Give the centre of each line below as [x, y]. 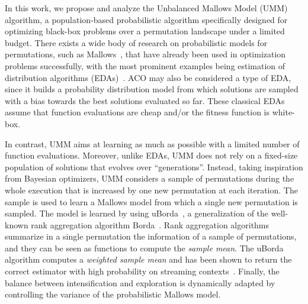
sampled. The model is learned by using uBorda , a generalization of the [137, 213]
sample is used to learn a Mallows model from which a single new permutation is [151, 201]
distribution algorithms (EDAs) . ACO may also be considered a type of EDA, [148, 77]
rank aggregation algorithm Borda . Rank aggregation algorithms [150, 224]
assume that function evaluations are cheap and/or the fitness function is [137, 112]
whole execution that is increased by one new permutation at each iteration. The [151, 190]
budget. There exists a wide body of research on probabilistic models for [136, 42]
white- [283, 112]
